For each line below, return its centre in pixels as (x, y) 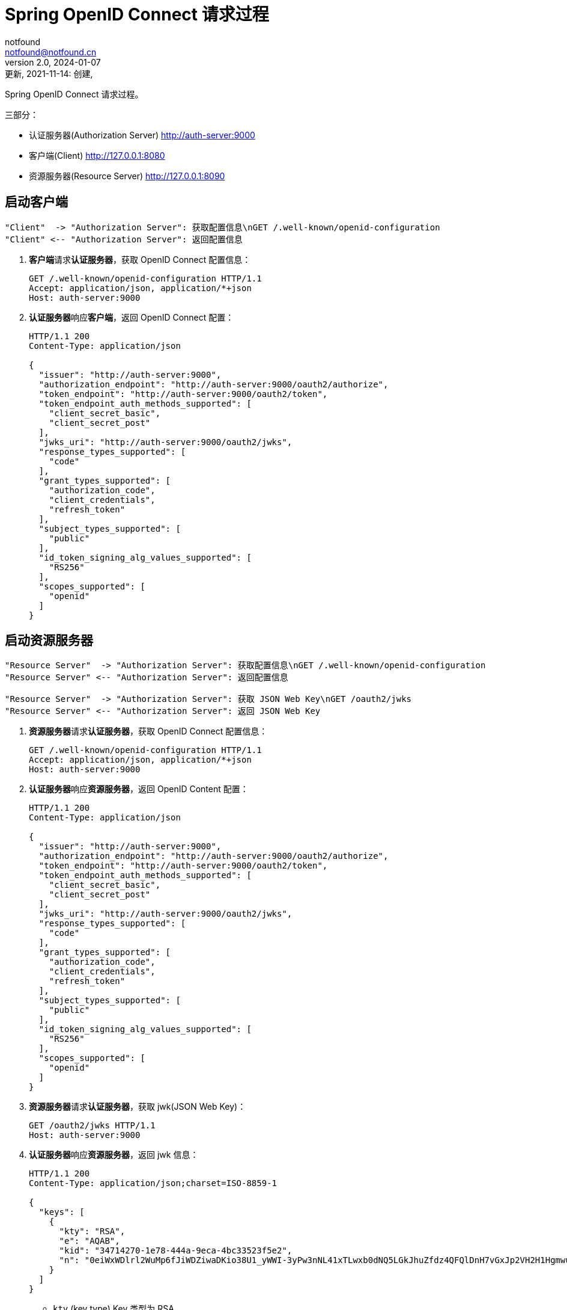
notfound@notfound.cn (51, 52)
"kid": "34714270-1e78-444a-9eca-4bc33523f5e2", (176, 1251)
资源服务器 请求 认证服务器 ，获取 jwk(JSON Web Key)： (138, 1107)
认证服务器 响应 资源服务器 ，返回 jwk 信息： (114, 1155)
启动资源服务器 (49, 641)
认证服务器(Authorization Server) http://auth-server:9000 (142, 135)
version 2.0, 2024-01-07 (53, 62)
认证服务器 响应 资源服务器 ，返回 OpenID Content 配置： (139, 789)
